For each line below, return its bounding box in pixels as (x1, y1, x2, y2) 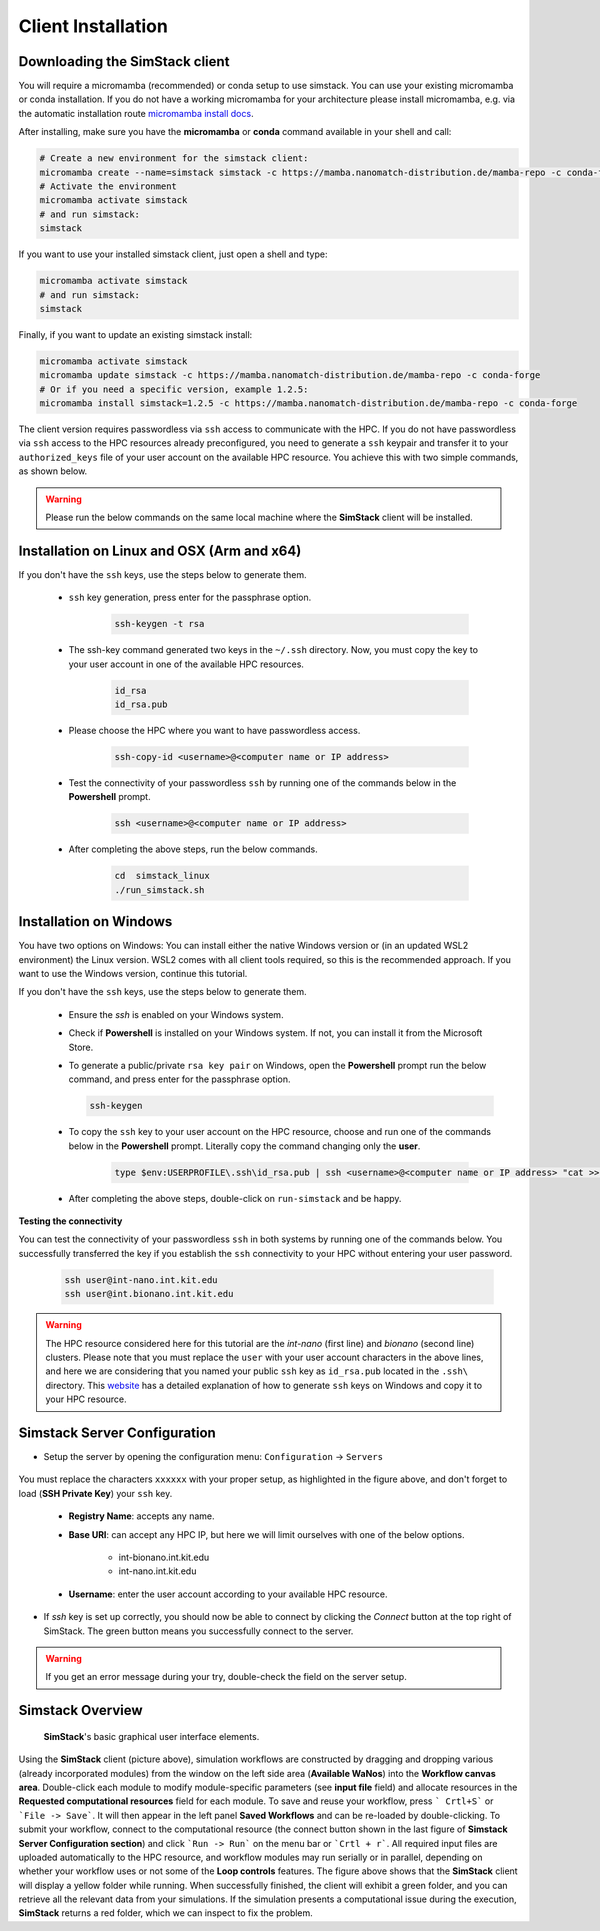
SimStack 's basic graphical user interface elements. (43, 1730, 260, 1742)
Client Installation (18, 15, 169, 37)
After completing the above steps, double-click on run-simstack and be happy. (68, 1192, 402, 1204)
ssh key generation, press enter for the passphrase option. (68, 591, 312, 604)
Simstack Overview (18, 1702, 144, 1719)
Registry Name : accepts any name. (68, 1510, 215, 1522)
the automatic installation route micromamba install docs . (18, 107, 254, 119)
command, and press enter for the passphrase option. (68, 1073, 291, 1085)
